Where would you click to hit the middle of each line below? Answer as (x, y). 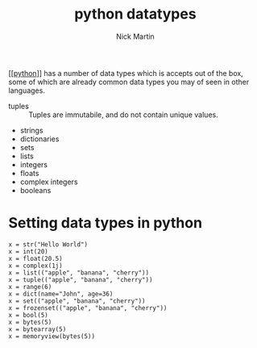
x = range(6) (30, 287)
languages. (27, 90)
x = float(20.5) (35, 258)
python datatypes (135, 14)
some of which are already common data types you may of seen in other (129, 82)
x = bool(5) (28, 315)
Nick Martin (135, 36)
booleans (35, 190)
